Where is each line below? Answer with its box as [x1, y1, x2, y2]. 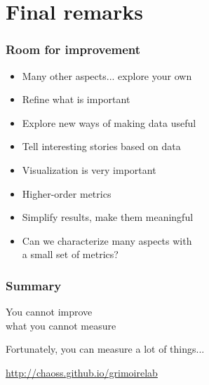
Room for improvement [6, 41, 141, 58]
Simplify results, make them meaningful [22, 210, 194, 224]
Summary [6, 276, 62, 294]
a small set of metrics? [22, 247, 119, 262]
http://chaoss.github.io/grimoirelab [6, 365, 158, 379]
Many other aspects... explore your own [22, 68, 192, 83]
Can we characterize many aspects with [22, 233, 192, 248]
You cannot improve [6, 304, 93, 319]
